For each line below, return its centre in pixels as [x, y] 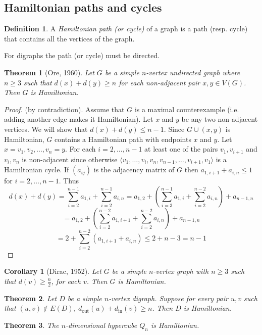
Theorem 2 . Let [31, 298]
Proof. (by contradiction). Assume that [64, 109]
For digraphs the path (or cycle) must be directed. [82, 55]
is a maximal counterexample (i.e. [187, 109]
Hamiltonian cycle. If [37, 170]
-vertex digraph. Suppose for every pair [168, 298]
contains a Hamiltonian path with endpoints [123, 139]
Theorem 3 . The [32, 325]
